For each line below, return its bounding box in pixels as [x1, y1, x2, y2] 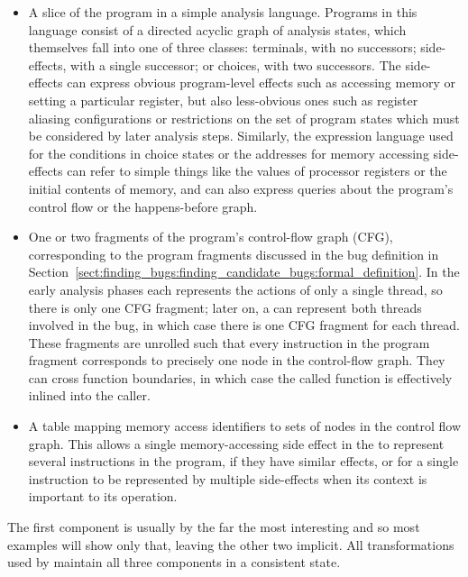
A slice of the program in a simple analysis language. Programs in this [28, 3, 418, 21]
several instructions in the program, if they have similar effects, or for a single [28, 452, 459, 471]
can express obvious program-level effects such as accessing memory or [67, 73, 456, 92]
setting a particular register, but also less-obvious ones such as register [28, 90, 418, 109]
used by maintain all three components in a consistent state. [7, 553, 341, 572]
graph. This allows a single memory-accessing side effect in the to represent [28, 434, 445, 453]
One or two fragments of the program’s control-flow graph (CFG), [28, 227, 393, 246]
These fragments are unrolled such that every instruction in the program [28, 333, 430, 352]
